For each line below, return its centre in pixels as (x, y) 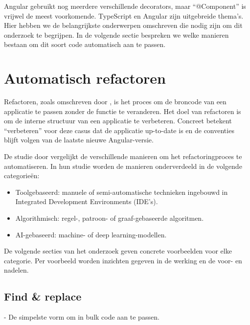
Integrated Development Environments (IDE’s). (87, 201)
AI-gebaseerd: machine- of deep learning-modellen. (91, 234)
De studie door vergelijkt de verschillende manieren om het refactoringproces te (123, 156)
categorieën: (22, 175)
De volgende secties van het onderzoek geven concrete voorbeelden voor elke (118, 251)
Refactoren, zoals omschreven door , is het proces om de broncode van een (115, 102)
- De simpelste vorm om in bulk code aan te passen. (82, 317)
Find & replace (43, 296)
